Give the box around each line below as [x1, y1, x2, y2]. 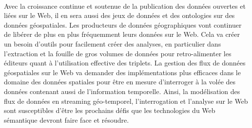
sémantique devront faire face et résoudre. [4, 114, 129, 125]
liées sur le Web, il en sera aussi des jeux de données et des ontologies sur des [4, 10, 235, 20]
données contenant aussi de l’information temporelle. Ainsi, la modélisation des [4, 86, 240, 96]
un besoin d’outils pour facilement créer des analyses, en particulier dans [4, 38, 221, 48]
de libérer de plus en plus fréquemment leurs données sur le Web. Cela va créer [4, 29, 240, 39]
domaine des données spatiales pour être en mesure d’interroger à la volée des [4, 77, 236, 87]
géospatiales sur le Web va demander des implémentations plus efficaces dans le [4, 67, 241, 77]
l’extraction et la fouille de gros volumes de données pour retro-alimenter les [4, 48, 232, 58]
